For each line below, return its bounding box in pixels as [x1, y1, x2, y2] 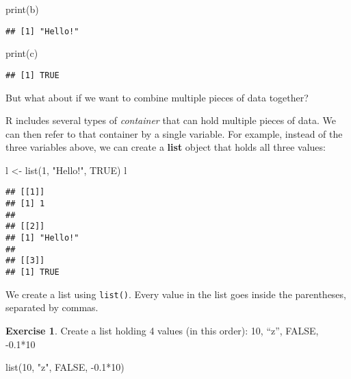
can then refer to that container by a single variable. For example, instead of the [5, 126, 343, 140]
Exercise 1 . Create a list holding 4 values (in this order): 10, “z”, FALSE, [5, 323, 319, 337]
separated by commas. [5, 300, 99, 315]
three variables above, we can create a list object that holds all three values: [5, 140, 326, 154]
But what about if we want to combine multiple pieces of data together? [5, 90, 309, 104]
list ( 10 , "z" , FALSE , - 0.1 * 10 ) [5, 360, 125, 374]
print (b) [5, 2, 39, 16]
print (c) [5, 46, 38, 60]
